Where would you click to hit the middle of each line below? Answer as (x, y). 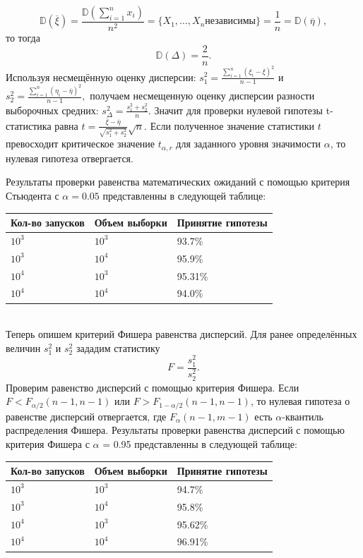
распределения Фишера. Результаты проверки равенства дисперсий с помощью (175, 430)
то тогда (23, 38)
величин (23, 347)
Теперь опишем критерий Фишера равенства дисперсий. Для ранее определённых (181, 334)
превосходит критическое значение (81, 144)
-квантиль (303, 416)
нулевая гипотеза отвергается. (70, 158)
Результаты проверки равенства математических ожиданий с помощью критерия (178, 182)
